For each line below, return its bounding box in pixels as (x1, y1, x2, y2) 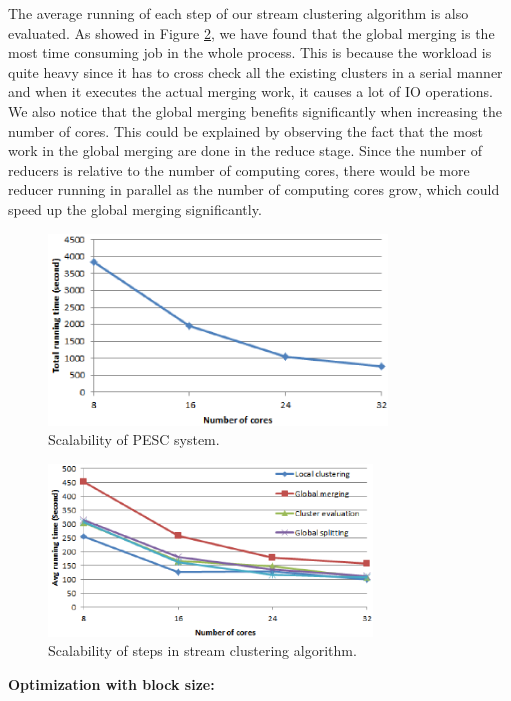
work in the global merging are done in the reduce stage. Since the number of (8, 140, 482, 161)
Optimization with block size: (8, 673, 215, 694)
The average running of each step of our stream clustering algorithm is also (8, 3, 469, 23)
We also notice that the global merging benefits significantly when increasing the (8, 100, 502, 121)
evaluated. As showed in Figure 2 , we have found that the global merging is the (8, 22, 495, 43)
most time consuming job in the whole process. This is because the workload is (8, 42, 492, 63)
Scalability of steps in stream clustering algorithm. (48, 640, 357, 661)
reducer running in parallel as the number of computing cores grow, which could (8, 179, 500, 200)
